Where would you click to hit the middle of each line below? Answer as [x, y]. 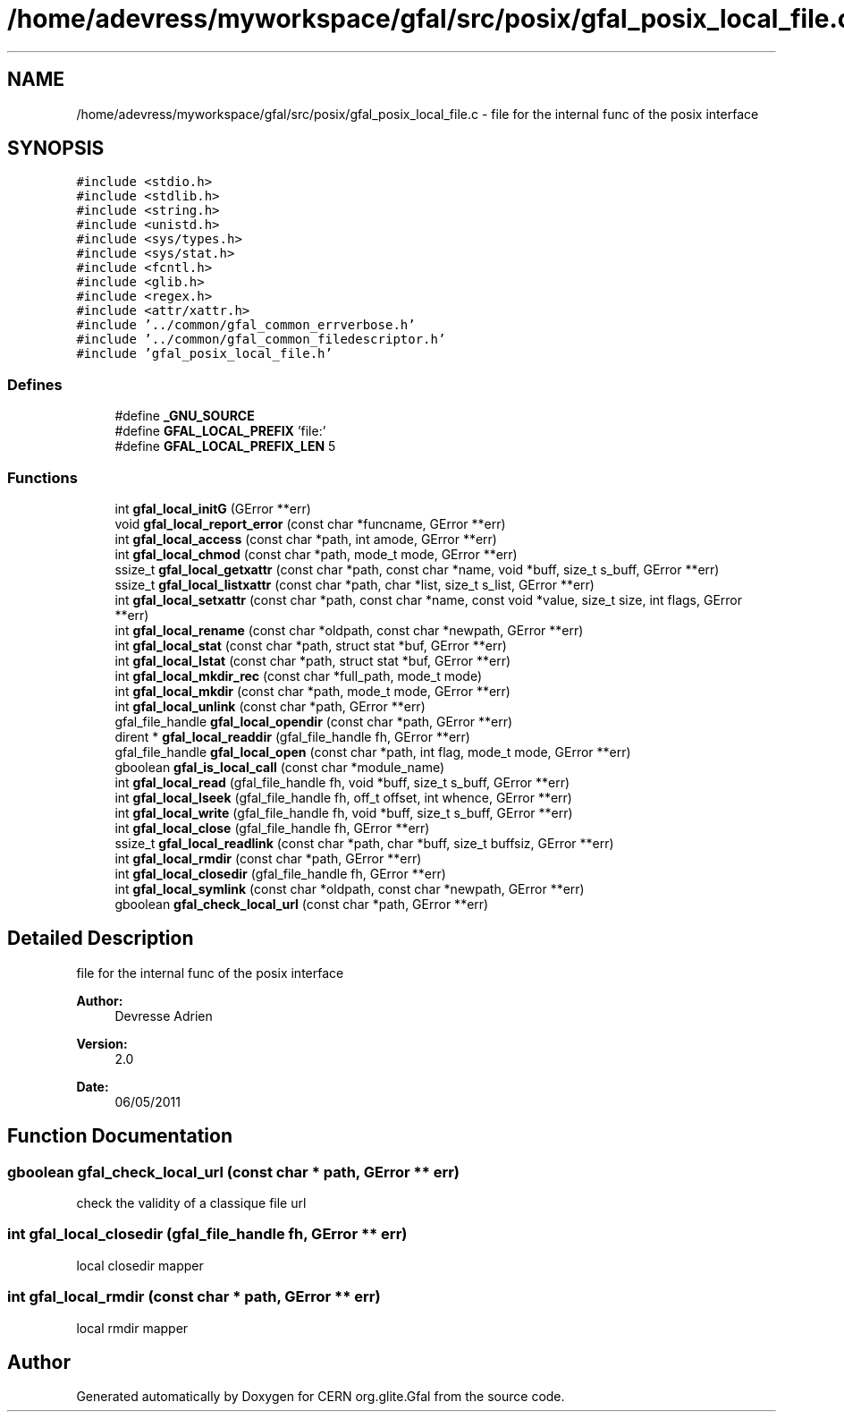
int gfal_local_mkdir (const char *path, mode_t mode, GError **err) [312, 691]
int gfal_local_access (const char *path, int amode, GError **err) [306, 539]
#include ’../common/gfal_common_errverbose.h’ [246, 325]
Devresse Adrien [164, 1015]
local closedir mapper [140, 1265]
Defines [35, 384]
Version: [102, 1043]
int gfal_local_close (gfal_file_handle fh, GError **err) [272, 828]
